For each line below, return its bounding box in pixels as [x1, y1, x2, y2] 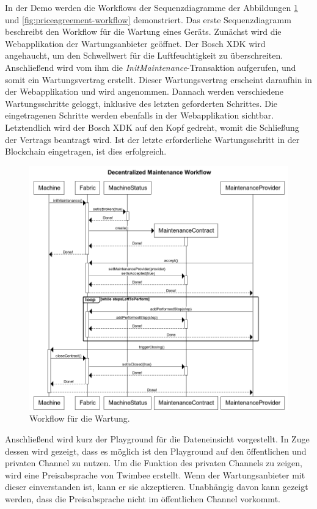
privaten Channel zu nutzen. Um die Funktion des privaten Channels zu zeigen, [5, 456, 302, 469]
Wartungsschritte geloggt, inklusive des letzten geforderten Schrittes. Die [5, 97, 278, 109]
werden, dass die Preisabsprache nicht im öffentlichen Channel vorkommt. [5, 492, 280, 505]
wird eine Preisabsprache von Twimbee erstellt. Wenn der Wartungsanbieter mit [5, 468, 305, 481]
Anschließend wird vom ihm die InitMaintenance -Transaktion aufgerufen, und [5, 60, 296, 73]
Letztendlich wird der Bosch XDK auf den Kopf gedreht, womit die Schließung [5, 120, 299, 133]
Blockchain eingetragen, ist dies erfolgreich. [5, 145, 167, 158]
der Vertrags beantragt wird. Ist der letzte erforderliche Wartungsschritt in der [5, 133, 300, 145]
